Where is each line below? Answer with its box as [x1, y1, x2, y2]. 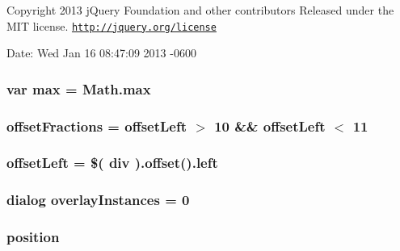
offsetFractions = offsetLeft [6, 115, 187, 136]
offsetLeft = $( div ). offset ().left [6, 153, 218, 173]
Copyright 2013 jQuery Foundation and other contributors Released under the [6, 2, 394, 18]
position [6, 227, 60, 247]
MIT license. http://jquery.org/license [6, 17, 217, 34]
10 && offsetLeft [214, 115, 326, 136]
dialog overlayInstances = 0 [6, 190, 190, 210]
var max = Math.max [6, 78, 151, 98]
